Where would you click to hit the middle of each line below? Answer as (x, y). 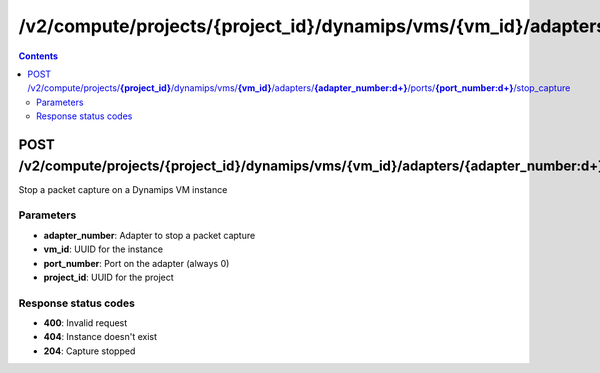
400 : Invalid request (85, 323)
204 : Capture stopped (89, 351)
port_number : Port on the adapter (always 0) (136, 263)
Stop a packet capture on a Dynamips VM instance (123, 189)
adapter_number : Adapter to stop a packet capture (149, 235)
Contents (38, 56)
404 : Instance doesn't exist (100, 337)
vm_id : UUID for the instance (103, 249)
